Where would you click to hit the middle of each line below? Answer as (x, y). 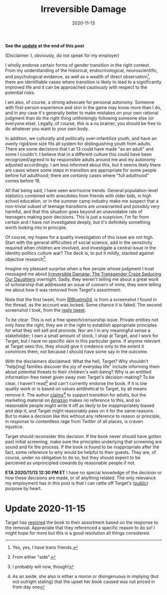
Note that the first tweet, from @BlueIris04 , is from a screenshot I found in (81, 300)
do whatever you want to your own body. (47, 129)
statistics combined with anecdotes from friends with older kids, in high (78, 196)
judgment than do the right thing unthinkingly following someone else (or (80, 118)
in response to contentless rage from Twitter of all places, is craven (74, 421)
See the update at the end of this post (45, 45)
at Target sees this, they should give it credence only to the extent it (75, 346)
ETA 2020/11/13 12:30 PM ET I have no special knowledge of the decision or (83, 472)
